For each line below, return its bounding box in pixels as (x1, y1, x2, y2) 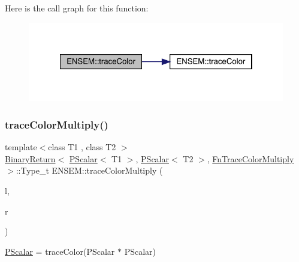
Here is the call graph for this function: (5, 2, 149, 14)
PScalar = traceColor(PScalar (5, 245, 115, 257)
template (5, 141, 37, 153)
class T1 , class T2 (48, 141, 116, 153)
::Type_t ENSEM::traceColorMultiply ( (16, 164, 163, 177)
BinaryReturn (5, 152, 56, 165)
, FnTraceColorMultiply (207, 152, 294, 165)
